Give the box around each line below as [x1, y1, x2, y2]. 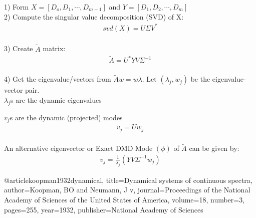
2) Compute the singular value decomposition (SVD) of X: [4, 11, 184, 22]
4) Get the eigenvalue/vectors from [4, 74, 111, 84]
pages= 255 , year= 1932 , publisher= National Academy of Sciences [4, 204, 203, 214]
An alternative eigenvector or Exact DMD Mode [4, 143, 153, 153]
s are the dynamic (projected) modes [10, 112, 123, 122]
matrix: [43, 43, 66, 54]
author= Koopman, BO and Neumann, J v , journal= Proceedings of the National [4, 184, 250, 195]
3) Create [4, 43, 33, 54]
